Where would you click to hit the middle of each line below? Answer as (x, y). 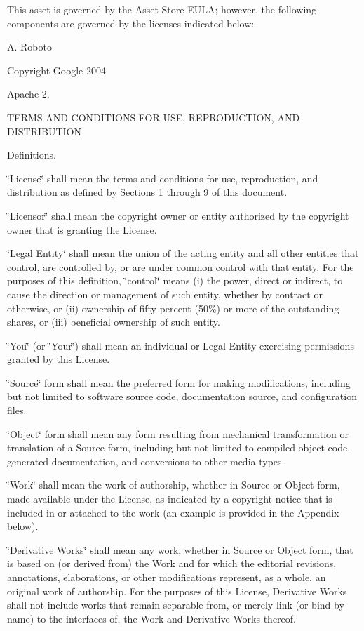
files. (17, 410)
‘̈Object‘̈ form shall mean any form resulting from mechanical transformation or (178, 433)
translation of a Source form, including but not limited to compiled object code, (179, 447)
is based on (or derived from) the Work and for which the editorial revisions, (172, 563)
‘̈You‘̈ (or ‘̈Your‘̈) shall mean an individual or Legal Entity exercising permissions (181, 345)
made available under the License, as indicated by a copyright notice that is (170, 499)
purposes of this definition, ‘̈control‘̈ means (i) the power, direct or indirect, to (175, 280)
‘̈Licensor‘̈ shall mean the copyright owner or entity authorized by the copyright (178, 215)
